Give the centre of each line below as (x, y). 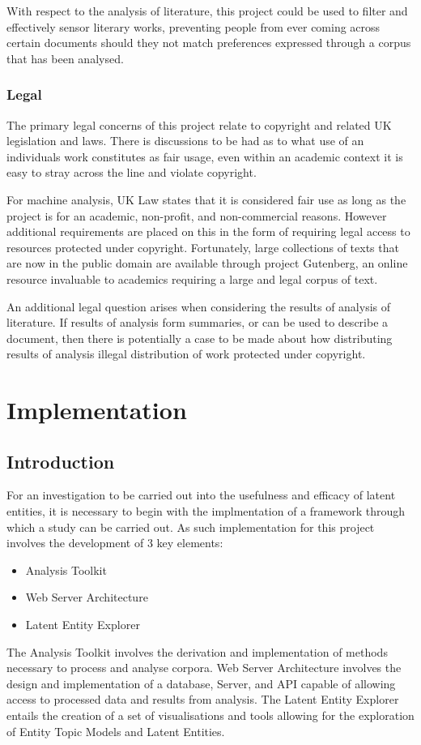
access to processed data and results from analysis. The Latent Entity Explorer (203, 699)
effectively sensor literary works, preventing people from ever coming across (193, 26)
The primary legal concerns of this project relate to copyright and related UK (199, 124)
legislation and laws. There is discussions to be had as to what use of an (185, 141)
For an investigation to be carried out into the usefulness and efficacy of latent (201, 495)
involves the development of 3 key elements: (115, 543)
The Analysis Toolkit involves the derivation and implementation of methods (197, 651)
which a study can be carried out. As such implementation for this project (191, 527)
